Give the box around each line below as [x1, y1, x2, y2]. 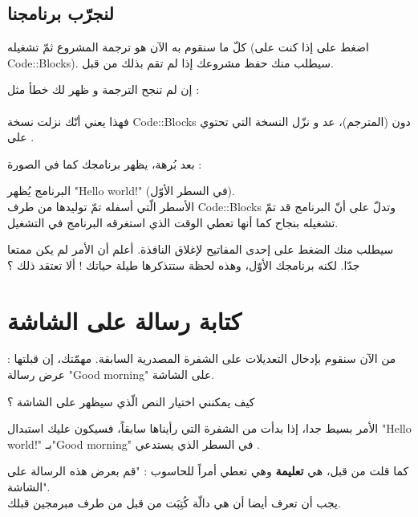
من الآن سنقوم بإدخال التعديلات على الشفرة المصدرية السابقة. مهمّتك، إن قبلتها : [7, 350, 396, 367]
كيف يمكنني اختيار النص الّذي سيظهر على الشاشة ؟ [7, 393, 255, 409]
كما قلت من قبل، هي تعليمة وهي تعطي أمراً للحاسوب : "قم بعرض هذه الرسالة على [7, 462, 409, 479]
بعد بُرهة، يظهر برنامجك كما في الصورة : [7, 155, 202, 172]
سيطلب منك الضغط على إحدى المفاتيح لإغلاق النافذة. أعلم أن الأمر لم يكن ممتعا [7, 241, 394, 258]
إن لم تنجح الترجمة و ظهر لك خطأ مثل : [7, 81, 200, 98]
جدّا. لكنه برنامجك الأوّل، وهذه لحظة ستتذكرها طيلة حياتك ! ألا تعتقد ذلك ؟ [7, 256, 360, 273]
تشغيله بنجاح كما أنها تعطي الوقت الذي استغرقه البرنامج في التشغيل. [7, 214, 339, 230]
